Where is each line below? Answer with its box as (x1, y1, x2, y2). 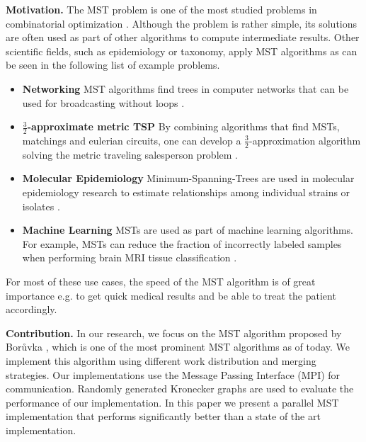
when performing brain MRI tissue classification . (22, 250, 237, 265)
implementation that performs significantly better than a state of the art (6, 409, 321, 424)
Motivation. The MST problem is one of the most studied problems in (6, 2, 317, 16)
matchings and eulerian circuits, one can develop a (22, 132, 241, 147)
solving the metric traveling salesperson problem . (22, 147, 238, 161)
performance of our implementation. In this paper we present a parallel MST (6, 395, 339, 409)
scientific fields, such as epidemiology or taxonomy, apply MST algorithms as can (6, 43, 358, 58)
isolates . (22, 198, 60, 213)
